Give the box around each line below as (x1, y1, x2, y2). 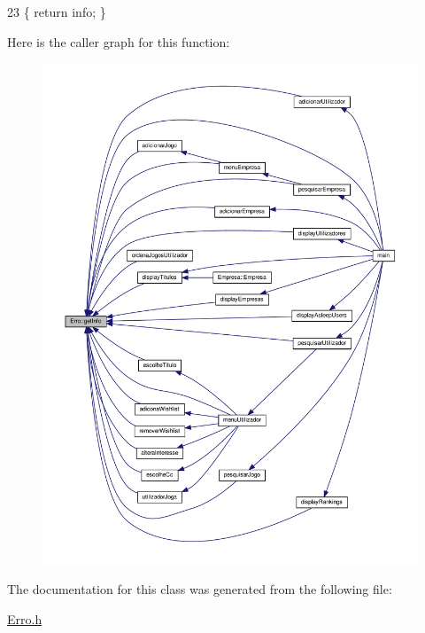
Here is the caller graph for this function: (7, 32, 230, 51)
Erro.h (7, 609, 42, 628)
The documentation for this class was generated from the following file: (7, 580, 392, 598)
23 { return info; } (7, 3, 106, 20)
